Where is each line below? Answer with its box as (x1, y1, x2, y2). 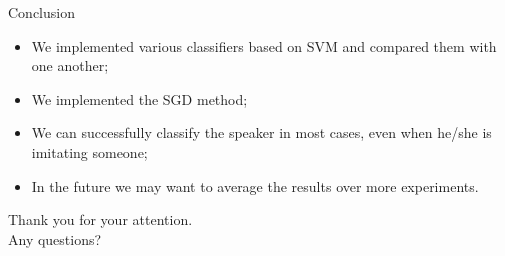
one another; (31, 55, 109, 76)
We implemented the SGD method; (31, 88, 248, 109)
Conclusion (8, 2, 75, 22)
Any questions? (8, 228, 102, 249)
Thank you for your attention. (8, 209, 193, 230)
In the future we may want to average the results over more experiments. (31, 175, 479, 196)
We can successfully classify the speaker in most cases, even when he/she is (31, 122, 492, 143)
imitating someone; (31, 141, 148, 162)
